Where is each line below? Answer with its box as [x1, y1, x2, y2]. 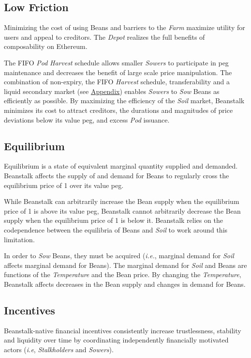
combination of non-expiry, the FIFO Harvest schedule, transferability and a [4, 77, 230, 87]
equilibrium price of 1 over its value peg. [4, 180, 124, 190]
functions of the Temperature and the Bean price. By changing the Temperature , [4, 269, 241, 280]
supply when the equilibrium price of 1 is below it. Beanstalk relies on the [4, 215, 223, 225]
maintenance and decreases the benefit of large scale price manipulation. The [4, 67, 232, 77]
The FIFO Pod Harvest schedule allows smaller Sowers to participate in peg [4, 57, 229, 67]
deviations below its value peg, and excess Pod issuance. [4, 114, 170, 125]
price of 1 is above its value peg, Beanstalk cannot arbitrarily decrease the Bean [4, 205, 241, 216]
